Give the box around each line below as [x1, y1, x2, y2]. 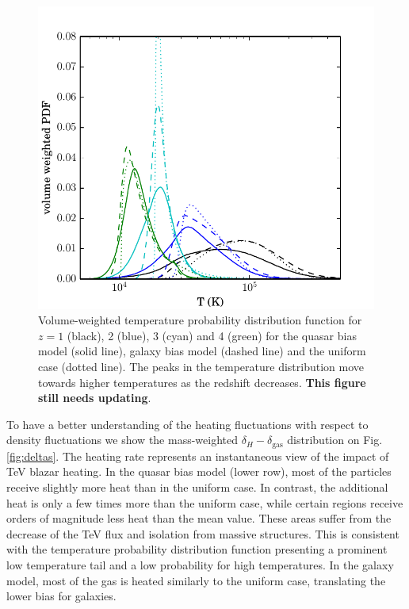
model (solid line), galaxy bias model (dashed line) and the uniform [38, 343, 366, 359]
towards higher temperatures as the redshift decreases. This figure [38, 373, 366, 390]
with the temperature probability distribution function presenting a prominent [6, 541, 388, 557]
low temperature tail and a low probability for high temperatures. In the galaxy [6, 556, 394, 573]
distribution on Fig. [287, 431, 383, 448]
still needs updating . [38, 389, 151, 406]
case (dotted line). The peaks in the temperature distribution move [38, 358, 365, 374]
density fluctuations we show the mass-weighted [6, 431, 239, 448]
